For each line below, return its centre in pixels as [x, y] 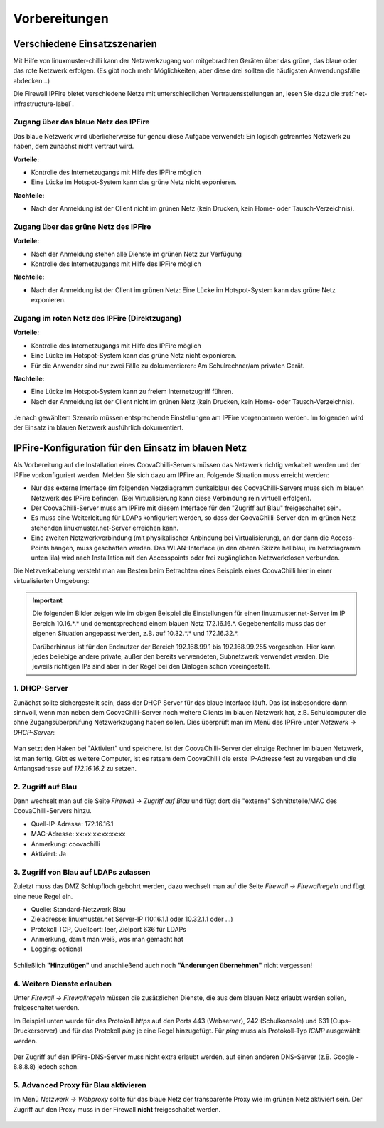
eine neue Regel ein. [43, 896]
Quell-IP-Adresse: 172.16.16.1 [72, 824]
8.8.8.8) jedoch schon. [46, 1067]
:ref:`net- [354, 94]
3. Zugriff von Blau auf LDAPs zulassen [82, 872]
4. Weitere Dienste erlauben [62, 984]
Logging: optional [57, 949]
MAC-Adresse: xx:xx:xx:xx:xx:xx [78, 834]
